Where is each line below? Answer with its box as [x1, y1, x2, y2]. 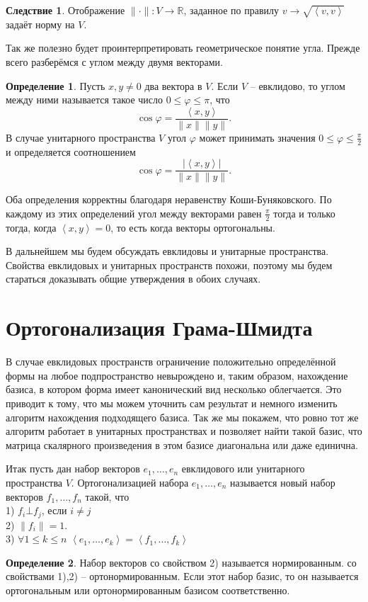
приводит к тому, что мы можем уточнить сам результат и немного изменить [6, 395, 338, 410]
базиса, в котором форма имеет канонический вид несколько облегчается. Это [6, 382, 342, 397]
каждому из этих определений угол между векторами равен [6, 205, 262, 220]
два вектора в [144, 78, 202, 93]
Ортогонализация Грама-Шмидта [6, 313, 313, 342]
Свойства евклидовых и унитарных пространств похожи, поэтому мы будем [6, 257, 333, 272]
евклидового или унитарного [181, 461, 305, 476]
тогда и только [273, 205, 335, 220]
